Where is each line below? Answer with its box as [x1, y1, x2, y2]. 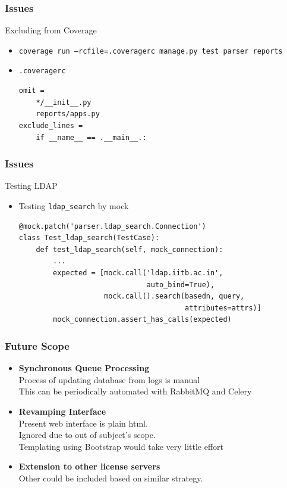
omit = [18, 86, 45, 95]
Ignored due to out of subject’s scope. [18, 428, 156, 441]
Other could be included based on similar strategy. [18, 471, 203, 484]
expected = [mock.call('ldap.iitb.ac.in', [53, 268, 223, 277]
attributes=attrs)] [185, 303, 261, 312]
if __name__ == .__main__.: [36, 133, 147, 142]
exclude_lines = [18, 121, 83, 130]
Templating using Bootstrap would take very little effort [18, 440, 224, 452]
